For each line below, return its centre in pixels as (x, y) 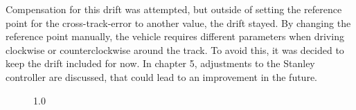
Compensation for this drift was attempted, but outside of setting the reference (174, 9)
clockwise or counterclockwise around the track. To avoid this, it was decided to (175, 49)
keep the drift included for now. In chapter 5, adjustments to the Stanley (160, 63)
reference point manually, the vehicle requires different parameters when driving (175, 36)
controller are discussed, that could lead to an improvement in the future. (161, 76)
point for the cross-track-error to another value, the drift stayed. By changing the (178, 22)
